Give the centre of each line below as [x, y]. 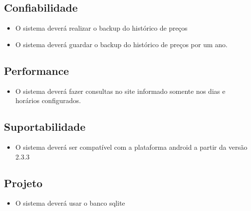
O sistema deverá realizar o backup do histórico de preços [101, 28]
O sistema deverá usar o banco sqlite [70, 203]
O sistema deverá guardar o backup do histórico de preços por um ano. [121, 44]
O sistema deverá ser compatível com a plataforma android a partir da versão [131, 147]
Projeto [23, 183]
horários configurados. [48, 100]
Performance [37, 70]
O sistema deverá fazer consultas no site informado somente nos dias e [120, 91]
